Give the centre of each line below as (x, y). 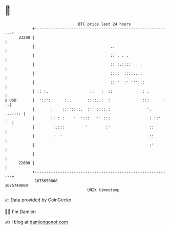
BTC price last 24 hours (104, 24)
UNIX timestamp (103, 190)
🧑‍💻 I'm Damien (20, 212)
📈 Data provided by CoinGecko (38, 200)
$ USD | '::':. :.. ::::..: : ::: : (85, 100)
